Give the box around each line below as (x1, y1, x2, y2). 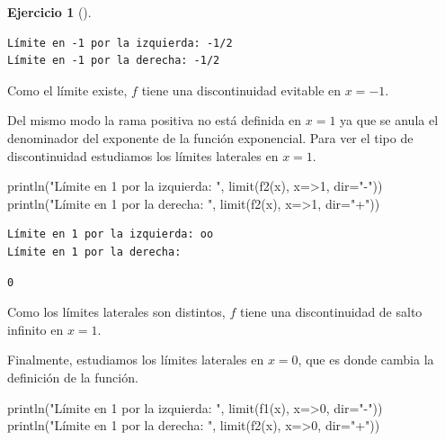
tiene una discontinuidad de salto (239, 302, 423, 321)
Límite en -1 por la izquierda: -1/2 (7, 36, 233, 49)
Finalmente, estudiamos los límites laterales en (7, 350, 264, 369)
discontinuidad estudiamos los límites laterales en (7, 146, 279, 165)
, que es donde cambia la (298, 350, 434, 369)
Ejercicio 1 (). (7, 3, 92, 21)
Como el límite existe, (7, 80, 128, 99)
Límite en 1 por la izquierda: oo (7, 228, 214, 241)
